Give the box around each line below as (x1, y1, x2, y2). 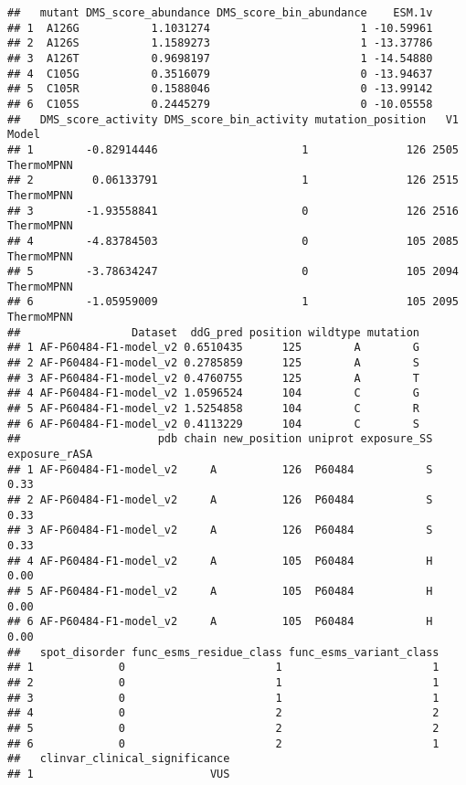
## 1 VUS (7, 767, 230, 780)
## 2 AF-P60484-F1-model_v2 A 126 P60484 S (7, 493, 433, 506)
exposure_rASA (7, 448, 93, 461)
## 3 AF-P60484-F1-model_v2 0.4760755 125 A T (7, 371, 420, 385)
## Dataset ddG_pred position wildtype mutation (7, 325, 420, 339)
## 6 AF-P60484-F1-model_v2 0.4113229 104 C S (7, 417, 420, 430)
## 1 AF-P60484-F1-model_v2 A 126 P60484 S (7, 462, 433, 476)
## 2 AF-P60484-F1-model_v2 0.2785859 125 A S (7, 356, 420, 370)
